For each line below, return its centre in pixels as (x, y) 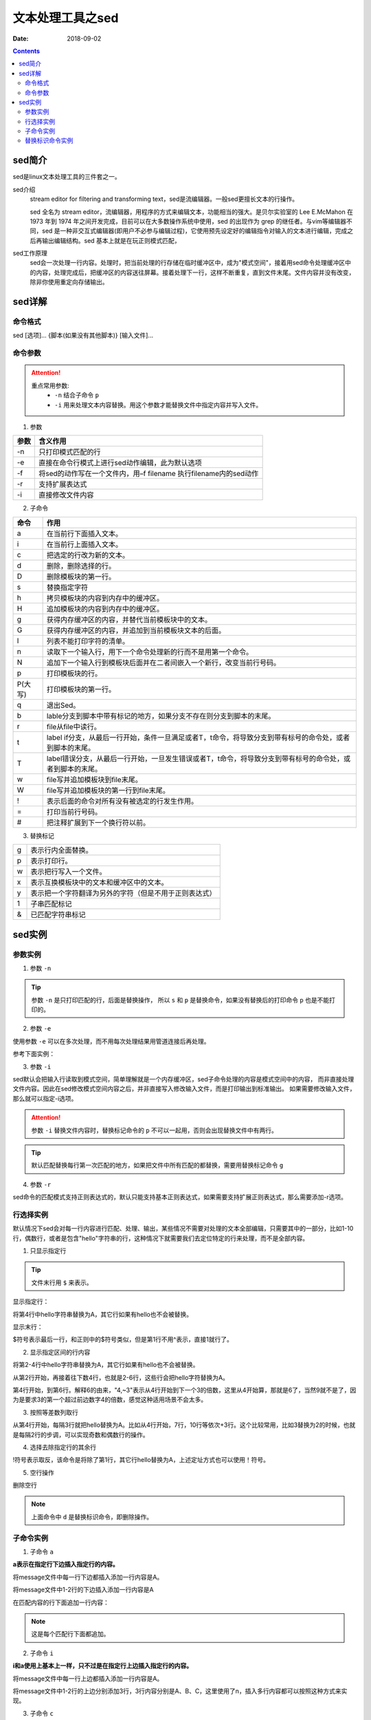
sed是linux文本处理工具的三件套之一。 (67, 177)
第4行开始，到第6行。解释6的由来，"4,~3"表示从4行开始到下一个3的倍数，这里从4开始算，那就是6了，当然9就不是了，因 (184, 1390)
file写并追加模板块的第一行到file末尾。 (108, 790)
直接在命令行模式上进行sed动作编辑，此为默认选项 (120, 463)
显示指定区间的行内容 (60, 1352)
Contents (26, 51)
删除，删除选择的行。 (81, 566)
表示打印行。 (51, 861)
